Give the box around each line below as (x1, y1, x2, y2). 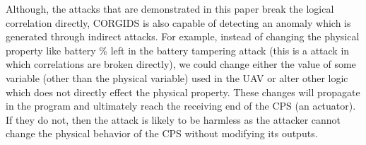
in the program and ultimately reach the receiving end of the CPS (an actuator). (6, 98, 356, 113)
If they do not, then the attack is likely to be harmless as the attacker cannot (6, 112, 341, 127)
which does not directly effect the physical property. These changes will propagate (6, 84, 360, 99)
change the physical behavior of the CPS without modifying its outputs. (6, 126, 318, 141)
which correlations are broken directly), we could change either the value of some (6, 57, 356, 71)
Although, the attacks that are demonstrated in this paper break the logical (6, 1, 334, 16)
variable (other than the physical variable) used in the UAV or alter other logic (6, 70, 348, 85)
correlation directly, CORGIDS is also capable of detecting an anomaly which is (6, 15, 351, 30)
